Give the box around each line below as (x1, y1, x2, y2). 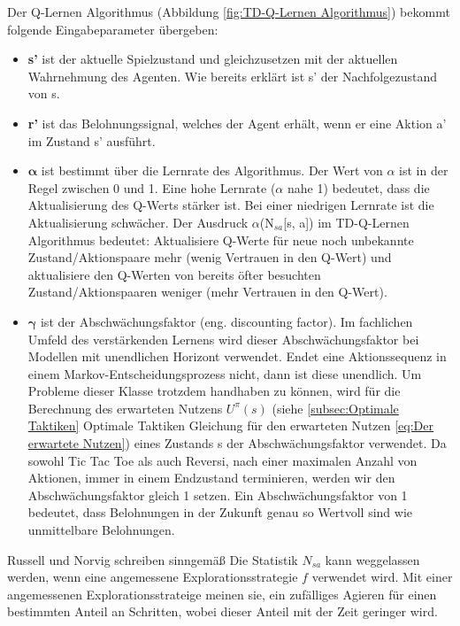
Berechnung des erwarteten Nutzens (27, 398, 223, 417)
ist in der (399, 161, 448, 180)
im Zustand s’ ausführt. (27, 131, 156, 150)
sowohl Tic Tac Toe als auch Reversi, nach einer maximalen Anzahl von (27, 451, 418, 469)
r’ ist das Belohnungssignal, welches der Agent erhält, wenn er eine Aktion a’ (27, 113, 447, 132)
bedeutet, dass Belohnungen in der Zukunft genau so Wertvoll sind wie (27, 503, 413, 522)
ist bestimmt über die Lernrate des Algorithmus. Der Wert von (41, 161, 383, 180)
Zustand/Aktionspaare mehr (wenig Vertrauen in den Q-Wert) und (27, 248, 392, 267)
